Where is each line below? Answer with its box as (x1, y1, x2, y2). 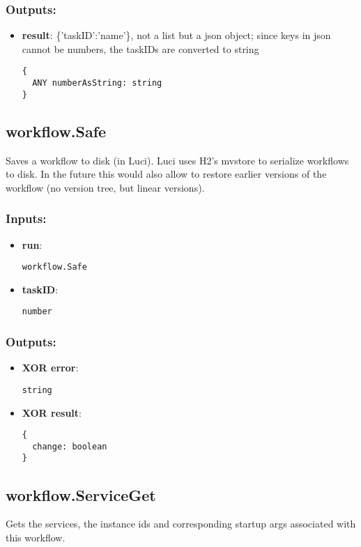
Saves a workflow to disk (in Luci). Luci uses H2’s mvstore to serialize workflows (6, 153, 349, 167)
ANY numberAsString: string (32, 78, 162, 88)
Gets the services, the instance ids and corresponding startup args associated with (6, 516, 356, 531)
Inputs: (6, 210, 47, 227)
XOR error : (22, 360, 79, 375)
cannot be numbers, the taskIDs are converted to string (22, 41, 259, 56)
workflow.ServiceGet (6, 484, 156, 505)
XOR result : (22, 405, 82, 419)
